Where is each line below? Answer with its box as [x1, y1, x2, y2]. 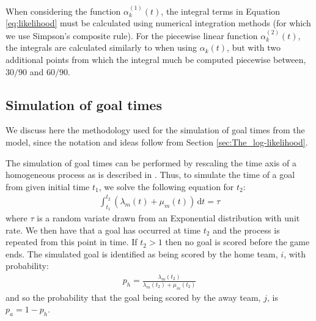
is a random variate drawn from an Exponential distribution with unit [37, 212, 300, 224]
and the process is [213, 223, 280, 236]
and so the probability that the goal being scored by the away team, [6, 290, 261, 303]
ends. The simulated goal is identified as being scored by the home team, [6, 247, 278, 260]
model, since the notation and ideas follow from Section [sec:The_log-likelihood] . [6, 135, 308, 148]
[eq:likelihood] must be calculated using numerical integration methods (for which [6, 17, 311, 29]
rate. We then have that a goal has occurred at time [6, 223, 201, 236]
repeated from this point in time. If [6, 235, 138, 248]
